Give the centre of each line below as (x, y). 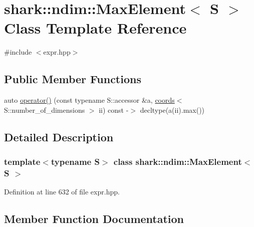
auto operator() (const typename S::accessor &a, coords (89, 100)
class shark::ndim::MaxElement (178, 161)
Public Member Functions (73, 79)
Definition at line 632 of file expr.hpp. (62, 192)
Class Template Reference (95, 28)
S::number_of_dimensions (45, 109)
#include (18, 52)
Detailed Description (59, 137)
